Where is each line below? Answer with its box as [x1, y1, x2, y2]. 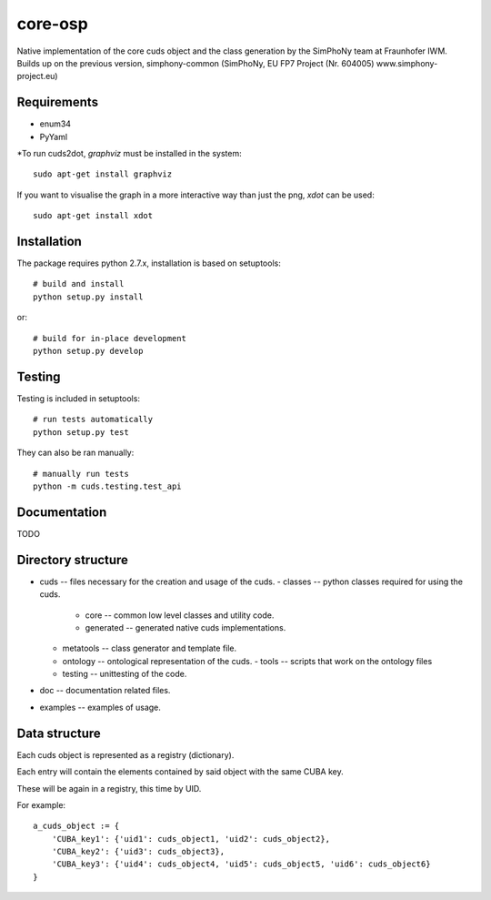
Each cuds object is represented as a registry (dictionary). [16, 749, 235, 760]
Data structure [16, 725, 102, 741]
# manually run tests [33, 469, 129, 479]
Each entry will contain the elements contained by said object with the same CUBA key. [16, 766, 345, 777]
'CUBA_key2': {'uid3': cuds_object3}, [51, 846, 225, 857]
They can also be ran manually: [16, 447, 135, 459]
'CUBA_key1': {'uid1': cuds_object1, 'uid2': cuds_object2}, [51, 834, 331, 844]
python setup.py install [33, 291, 144, 302]
